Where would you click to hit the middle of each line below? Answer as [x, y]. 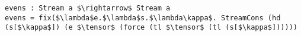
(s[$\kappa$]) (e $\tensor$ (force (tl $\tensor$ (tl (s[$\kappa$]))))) [151, 28]
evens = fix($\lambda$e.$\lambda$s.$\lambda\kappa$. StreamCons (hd [143, 18]
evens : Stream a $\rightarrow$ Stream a [88, 8]
